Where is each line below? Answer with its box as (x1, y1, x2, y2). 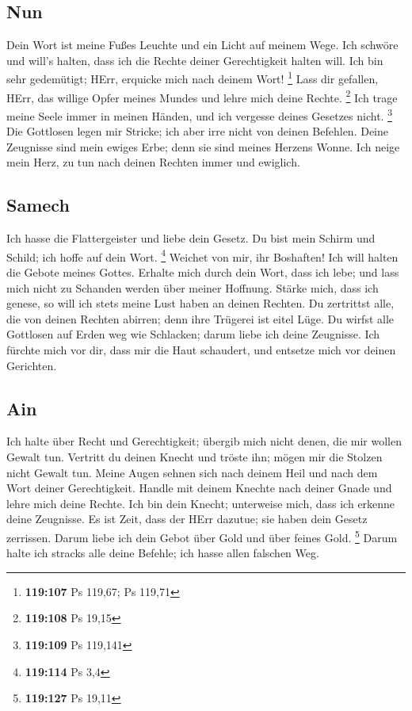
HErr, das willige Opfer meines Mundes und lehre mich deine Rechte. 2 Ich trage (6, 86, 398, 105)
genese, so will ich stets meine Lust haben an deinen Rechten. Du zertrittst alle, (6, 295, 395, 312)
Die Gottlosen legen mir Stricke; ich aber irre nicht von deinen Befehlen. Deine (6, 123, 388, 140)
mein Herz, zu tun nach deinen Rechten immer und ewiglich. (6, 154, 300, 170)
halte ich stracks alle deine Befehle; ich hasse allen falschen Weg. (6, 545, 319, 561)
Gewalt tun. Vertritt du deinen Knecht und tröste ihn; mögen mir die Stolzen (6, 448, 383, 464)
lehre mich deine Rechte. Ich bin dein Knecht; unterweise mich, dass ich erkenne (6, 495, 395, 511)
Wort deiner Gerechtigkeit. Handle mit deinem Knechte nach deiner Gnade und (6, 480, 392, 496)
